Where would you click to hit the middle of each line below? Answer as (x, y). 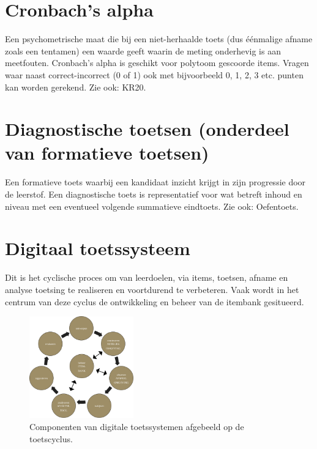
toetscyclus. (51, 438)
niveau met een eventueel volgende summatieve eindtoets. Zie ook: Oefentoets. (152, 206)
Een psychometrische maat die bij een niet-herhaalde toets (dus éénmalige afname (159, 39)
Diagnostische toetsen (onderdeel (147, 129)
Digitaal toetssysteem (98, 248)
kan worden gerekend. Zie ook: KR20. (76, 87)
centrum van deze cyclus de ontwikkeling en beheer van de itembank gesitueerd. (155, 301)
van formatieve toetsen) (107, 153)
